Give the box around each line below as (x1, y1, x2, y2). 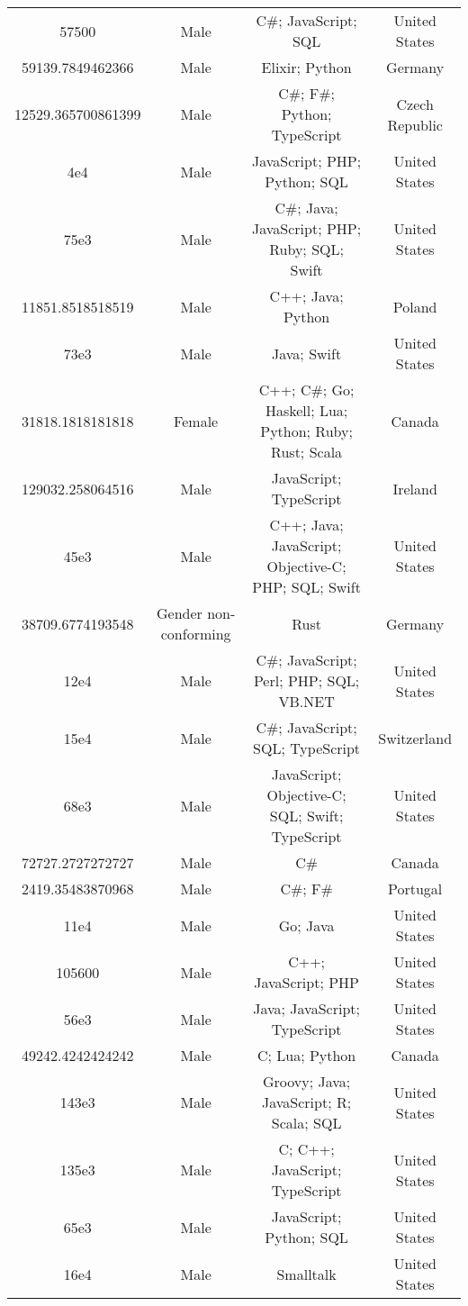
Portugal (388, 878, 443, 899)
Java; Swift (272, 342, 342, 364)
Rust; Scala (271, 441, 343, 462)
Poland (392, 295, 437, 317)
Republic (387, 113, 443, 135)
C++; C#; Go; (258, 379, 355, 400)
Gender (157, 603, 202, 623)
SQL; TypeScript (253, 738, 361, 758)
